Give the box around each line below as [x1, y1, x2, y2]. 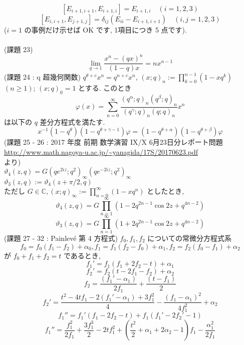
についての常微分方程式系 [147, 232, 231, 243]
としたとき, [147, 185, 184, 196]
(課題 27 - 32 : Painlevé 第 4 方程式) [4, 232, 118, 243]
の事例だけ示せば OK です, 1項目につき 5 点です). [24, 25, 187, 35]
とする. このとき [78, 83, 132, 93]
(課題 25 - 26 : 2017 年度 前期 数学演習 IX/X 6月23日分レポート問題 [4, 137, 223, 147]
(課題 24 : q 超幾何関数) [4, 72, 81, 82]
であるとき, [63, 250, 101, 260]
